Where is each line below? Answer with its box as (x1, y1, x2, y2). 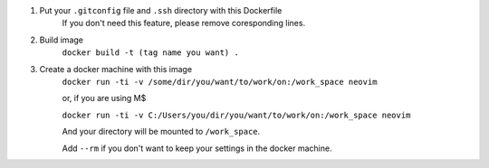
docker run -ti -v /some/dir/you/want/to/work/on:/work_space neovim (62, 77, 378, 87)
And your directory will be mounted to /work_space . (62, 126, 261, 137)
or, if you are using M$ (62, 93, 147, 104)
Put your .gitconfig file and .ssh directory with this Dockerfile (39, 5, 283, 15)
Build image (39, 34, 83, 45)
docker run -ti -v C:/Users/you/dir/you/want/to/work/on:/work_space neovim (62, 109, 411, 120)
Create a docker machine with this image (39, 63, 193, 74)
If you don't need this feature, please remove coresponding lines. (62, 18, 306, 29)
